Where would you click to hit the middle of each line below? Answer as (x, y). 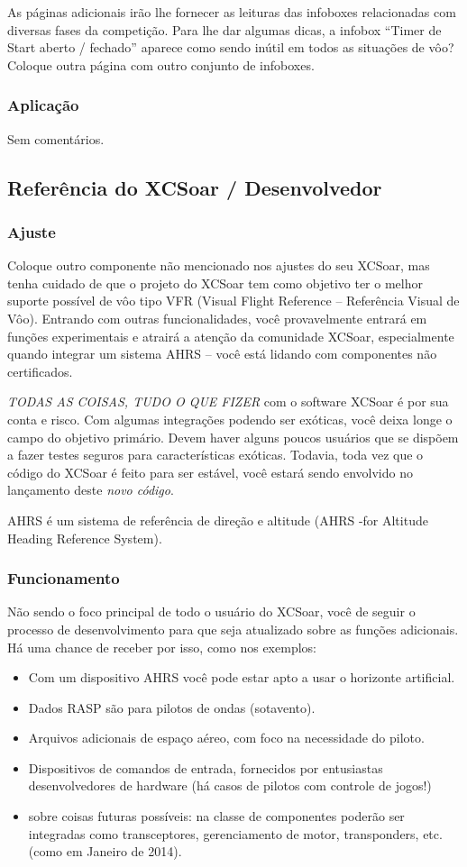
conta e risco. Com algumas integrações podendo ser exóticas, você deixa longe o (230, 419)
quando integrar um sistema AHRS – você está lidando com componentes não (222, 354)
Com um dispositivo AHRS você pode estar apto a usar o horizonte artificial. (242, 677)
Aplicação (43, 105)
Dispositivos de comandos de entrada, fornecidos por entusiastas (206, 767)
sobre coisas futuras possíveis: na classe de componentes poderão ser (216, 816)
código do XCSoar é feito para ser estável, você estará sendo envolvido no (210, 472)
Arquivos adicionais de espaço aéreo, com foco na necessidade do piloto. (226, 738)
